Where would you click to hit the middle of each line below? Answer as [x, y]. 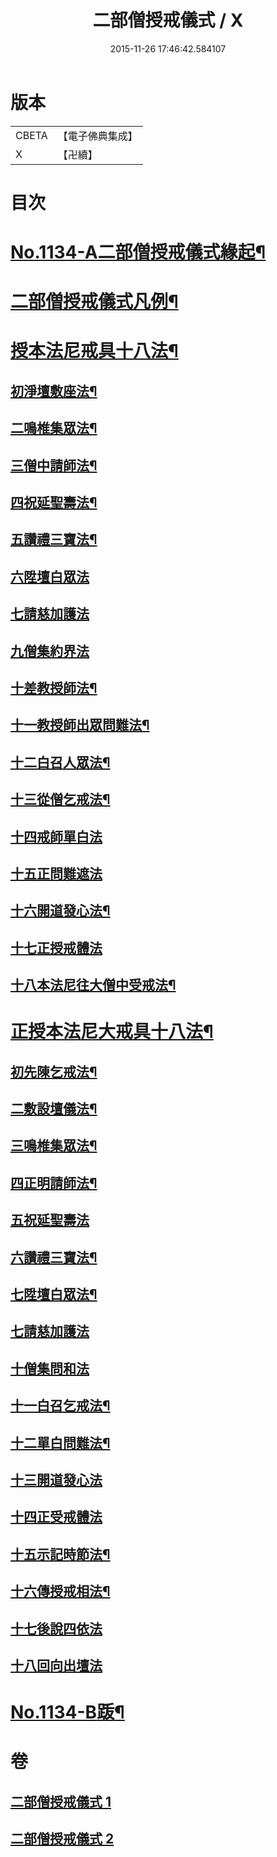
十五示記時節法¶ [60, 1554]
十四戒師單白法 [56, 836]
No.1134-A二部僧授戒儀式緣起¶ [138, 252]
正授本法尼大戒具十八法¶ [112, 1032]
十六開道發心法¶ [60, 911]
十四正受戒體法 [56, 1517]
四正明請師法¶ [54, 1182]
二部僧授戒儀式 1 [61, 1801]
